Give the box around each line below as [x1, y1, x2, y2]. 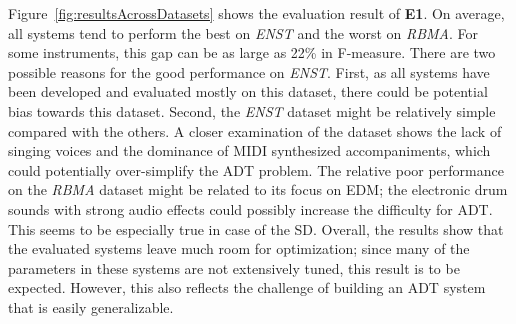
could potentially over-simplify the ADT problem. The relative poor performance [8, 159, 504, 180]
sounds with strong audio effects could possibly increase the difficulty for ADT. [8, 198, 493, 219]
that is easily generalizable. [8, 296, 174, 317]
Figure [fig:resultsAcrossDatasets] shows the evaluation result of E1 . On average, [8, 3, 505, 23]
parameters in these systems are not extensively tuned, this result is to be [8, 257, 460, 278]
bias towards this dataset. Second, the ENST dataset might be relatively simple [8, 100, 496, 121]
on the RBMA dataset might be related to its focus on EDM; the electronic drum [8, 179, 508, 200]
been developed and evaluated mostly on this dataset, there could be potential [8, 81, 488, 102]
